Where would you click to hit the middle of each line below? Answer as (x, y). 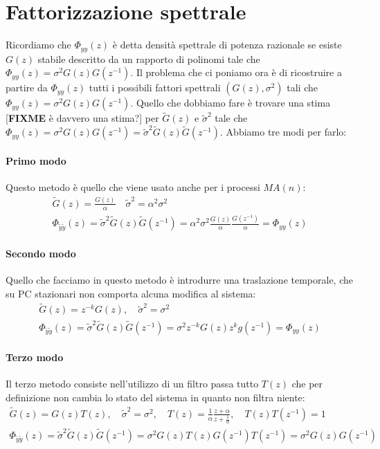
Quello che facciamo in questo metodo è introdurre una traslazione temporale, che (179, 279)
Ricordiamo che (38, 45)
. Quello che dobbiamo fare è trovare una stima (230, 103)
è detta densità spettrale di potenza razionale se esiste (227, 45)
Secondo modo (41, 253)
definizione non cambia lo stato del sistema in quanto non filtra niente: (155, 397)
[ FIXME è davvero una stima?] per (82, 118)
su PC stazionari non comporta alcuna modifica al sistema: (131, 293)
